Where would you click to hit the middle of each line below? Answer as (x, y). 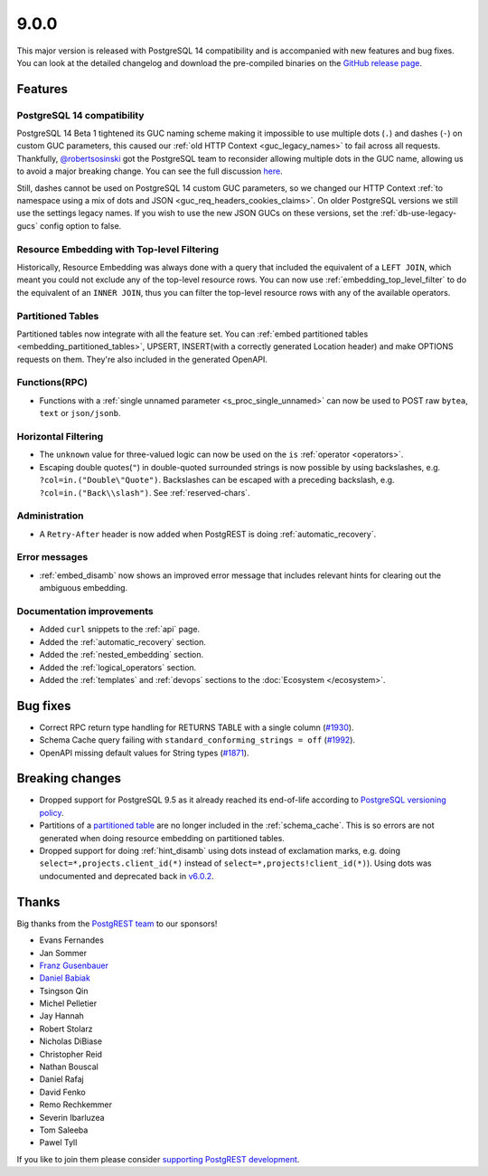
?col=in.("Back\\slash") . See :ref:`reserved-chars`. (145, 492)
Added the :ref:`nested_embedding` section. (122, 655)
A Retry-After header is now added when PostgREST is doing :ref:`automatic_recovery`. (208, 534)
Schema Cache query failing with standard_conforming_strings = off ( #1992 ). (197, 740)
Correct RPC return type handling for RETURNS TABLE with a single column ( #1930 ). (197, 727)
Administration (50, 516)
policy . (52, 812)
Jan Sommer (63, 953)
